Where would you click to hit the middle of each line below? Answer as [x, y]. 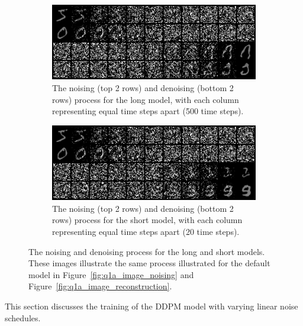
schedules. [23, 317]
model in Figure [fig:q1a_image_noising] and [111, 274]
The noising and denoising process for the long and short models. [147, 251]
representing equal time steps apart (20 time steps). [146, 231]
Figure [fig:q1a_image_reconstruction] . [100, 286]
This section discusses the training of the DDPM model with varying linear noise [151, 306]
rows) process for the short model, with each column [147, 220]
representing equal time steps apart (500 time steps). [148, 111]
